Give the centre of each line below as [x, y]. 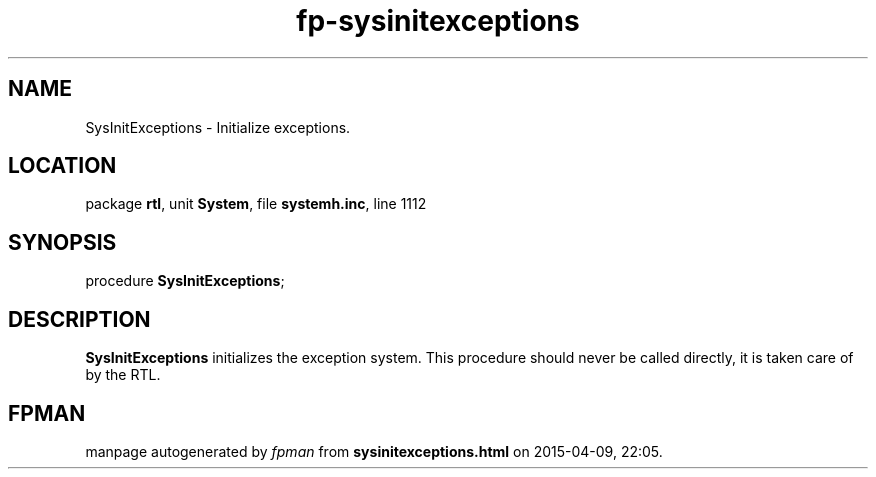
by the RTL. [123, 375]
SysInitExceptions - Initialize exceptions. [218, 127]
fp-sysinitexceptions [438, 21]
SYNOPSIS [62, 242]
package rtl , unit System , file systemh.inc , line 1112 [256, 204]
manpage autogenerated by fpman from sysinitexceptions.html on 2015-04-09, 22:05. [374, 451]
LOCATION [62, 166]
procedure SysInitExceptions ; [185, 281]
